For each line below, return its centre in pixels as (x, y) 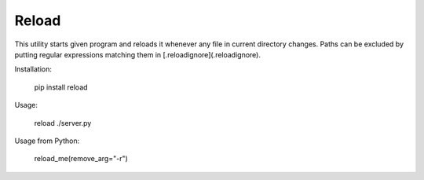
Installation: (33, 69)
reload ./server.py (63, 123)
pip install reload (61, 87)
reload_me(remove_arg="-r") (81, 159)
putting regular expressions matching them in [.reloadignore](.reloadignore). (138, 54)
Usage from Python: (47, 141)
